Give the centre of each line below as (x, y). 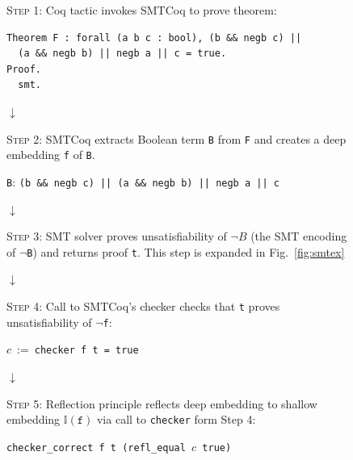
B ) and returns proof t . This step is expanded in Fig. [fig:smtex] (186, 251)
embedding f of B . (51, 155)
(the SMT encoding (299, 236)
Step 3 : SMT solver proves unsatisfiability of (117, 236)
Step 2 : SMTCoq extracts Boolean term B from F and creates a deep (176, 138)
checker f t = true (86, 351)
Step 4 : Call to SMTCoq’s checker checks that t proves (143, 305)
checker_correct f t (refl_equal (96, 447)
